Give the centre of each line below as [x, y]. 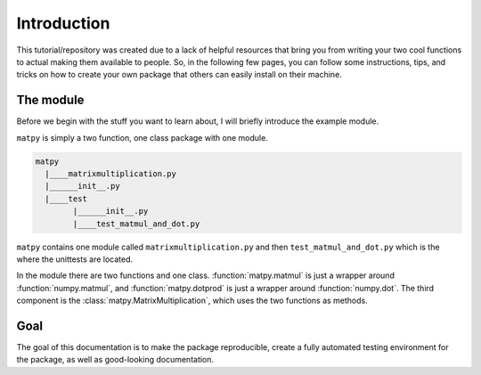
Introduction [63, 23]
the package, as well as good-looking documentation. [115, 360]
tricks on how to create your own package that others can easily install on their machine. [179, 75]
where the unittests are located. [75, 259]
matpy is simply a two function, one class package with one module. [143, 137]
